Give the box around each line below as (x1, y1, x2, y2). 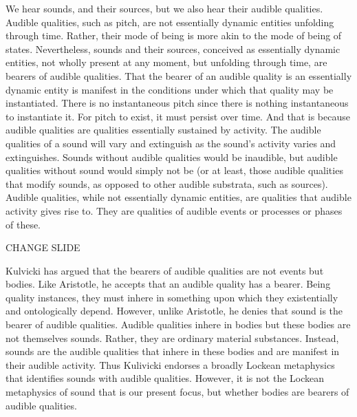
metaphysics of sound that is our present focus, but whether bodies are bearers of (6, 385, 349, 399)
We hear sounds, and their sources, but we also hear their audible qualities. (6, 1, 323, 15)
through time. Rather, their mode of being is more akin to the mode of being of (6, 28, 342, 43)
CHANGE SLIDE (6, 240, 80, 255)
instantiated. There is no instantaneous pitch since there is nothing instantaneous (6, 96, 349, 110)
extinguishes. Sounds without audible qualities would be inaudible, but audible (6, 149, 338, 164)
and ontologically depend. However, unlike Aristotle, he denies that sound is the (6, 303, 343, 318)
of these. (6, 217, 41, 231)
